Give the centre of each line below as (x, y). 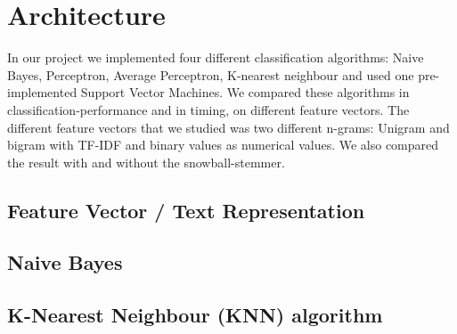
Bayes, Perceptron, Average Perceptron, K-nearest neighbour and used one (211, 74)
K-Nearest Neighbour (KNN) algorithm (195, 315)
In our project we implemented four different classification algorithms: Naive (216, 57)
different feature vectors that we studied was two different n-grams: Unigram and (228, 127)
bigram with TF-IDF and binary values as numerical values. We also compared (223, 145)
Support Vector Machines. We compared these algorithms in (245, 92)
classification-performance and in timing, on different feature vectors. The (208, 109)
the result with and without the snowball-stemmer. (146, 162)
